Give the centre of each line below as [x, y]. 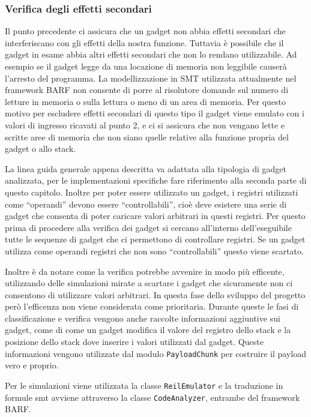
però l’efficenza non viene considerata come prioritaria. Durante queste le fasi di [152, 306]
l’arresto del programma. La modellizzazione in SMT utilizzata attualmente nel [151, 78]
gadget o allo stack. [41, 148]
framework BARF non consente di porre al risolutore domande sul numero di [147, 90]
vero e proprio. [32, 365]
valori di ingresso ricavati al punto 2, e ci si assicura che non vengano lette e [145, 124]
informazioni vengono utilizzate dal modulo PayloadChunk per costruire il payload [155, 353]
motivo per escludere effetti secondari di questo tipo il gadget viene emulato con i [155, 113]
